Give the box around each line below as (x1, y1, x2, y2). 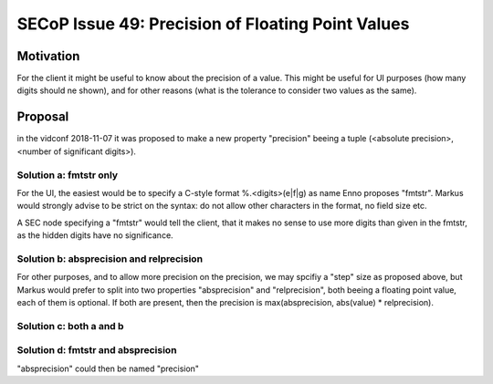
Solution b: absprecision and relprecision (16, 252, 204, 265)
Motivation (16, 48, 80, 64)
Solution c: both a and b (16, 319, 124, 332)
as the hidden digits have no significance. (16, 230, 173, 241)
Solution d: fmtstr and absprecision (16, 344, 177, 357)
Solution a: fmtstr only (16, 169, 119, 182)
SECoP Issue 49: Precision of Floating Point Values (16, 14, 410, 34)
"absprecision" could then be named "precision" (16, 363, 200, 374)
